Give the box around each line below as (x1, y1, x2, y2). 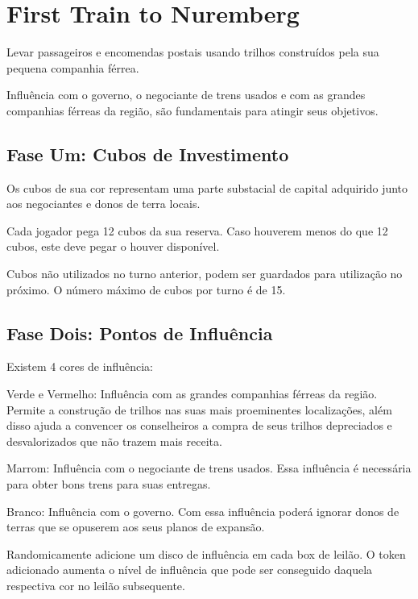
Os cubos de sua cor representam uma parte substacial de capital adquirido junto (6, 179, 408, 196)
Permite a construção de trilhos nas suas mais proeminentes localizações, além (6, 401, 392, 418)
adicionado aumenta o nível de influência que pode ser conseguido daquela (6, 561, 373, 578)
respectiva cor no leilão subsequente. (6, 577, 185, 593)
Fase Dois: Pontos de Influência (6, 320, 273, 345)
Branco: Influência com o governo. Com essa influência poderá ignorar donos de (6, 502, 399, 519)
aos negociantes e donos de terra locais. (6, 195, 201, 212)
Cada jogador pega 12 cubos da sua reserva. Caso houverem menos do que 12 (6, 222, 388, 239)
